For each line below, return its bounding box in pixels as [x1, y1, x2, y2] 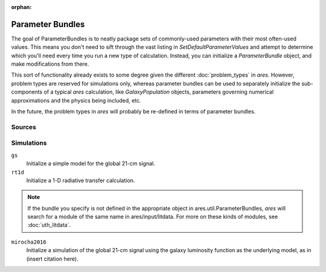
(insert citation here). [26, 255, 78, 262]
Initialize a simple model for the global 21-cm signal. [26, 160, 155, 167]
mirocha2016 [11, 238, 46, 245]
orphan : [11, 4, 32, 10]
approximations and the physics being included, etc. [11, 96, 141, 104]
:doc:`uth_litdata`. [27, 221, 71, 229]
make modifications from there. [11, 60, 89, 68]
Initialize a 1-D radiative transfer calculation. [26, 177, 135, 184]
